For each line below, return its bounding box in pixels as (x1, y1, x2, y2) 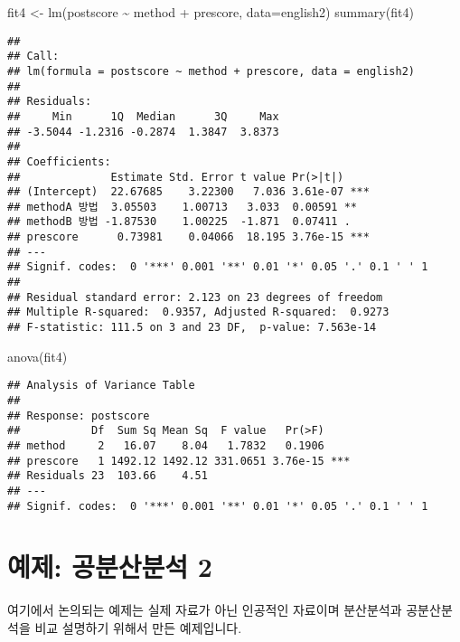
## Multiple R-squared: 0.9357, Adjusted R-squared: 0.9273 (7, 306, 390, 319)
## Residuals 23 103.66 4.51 (7, 469, 208, 483)
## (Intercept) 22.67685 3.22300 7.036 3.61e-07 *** (7, 185, 370, 199)
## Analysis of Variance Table (7, 379, 195, 392)
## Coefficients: (7, 155, 111, 168)
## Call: (7, 50, 60, 63)
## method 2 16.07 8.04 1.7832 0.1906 (7, 439, 324, 452)
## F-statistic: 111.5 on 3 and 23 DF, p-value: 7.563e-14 (7, 321, 377, 335)
